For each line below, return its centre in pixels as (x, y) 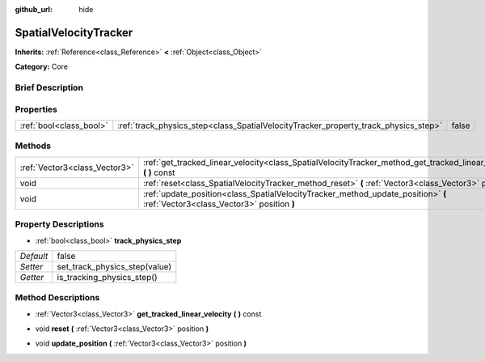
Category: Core (42, 67)
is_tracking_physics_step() (107, 277)
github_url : (34, 9)
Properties (36, 109)
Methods (33, 146)
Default (34, 256)
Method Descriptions (57, 298)
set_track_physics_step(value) (114, 266)
